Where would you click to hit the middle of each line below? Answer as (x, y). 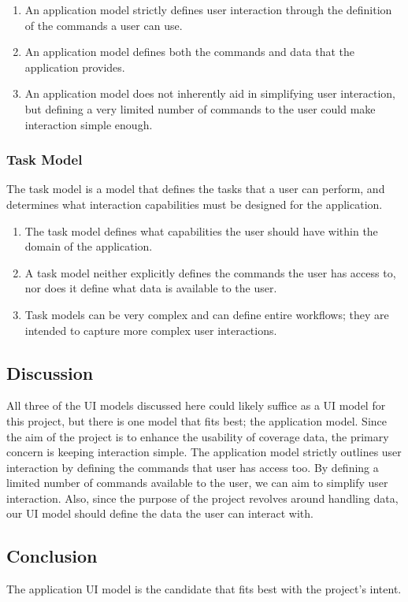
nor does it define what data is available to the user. (151, 288)
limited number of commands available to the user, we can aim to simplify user (197, 483)
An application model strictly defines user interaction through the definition (208, 9)
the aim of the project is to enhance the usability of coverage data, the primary (198, 436)
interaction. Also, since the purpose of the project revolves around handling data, (202, 498)
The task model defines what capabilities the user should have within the (201, 230)
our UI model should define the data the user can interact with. (160, 513)
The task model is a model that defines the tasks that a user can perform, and (196, 189)
